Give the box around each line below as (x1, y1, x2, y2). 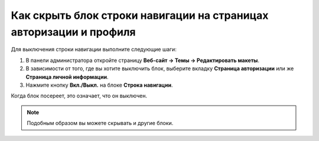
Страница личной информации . (25, 73, 109, 80)
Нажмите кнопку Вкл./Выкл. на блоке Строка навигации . (25, 81, 174, 88)
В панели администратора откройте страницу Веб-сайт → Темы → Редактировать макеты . (25, 57, 260, 64)
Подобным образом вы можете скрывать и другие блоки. (27, 120, 174, 127)
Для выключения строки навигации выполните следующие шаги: (11, 46, 177, 53)
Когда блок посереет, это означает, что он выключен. (11, 92, 148, 100)
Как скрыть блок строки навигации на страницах (11, 9, 269, 22)
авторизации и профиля (11, 25, 136, 38)
